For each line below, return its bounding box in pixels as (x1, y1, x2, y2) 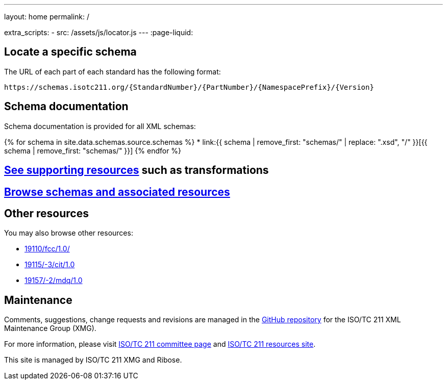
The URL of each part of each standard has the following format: (4, 67, 221, 76)
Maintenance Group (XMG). (4, 324, 96, 333)
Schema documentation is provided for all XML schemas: (4, 121, 196, 131)
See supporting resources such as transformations (4, 164, 269, 177)
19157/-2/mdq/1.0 (24, 276, 83, 285)
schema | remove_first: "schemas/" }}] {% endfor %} (4, 146, 182, 155)
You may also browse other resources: (4, 228, 133, 238)
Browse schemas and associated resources (4, 185, 230, 198)
